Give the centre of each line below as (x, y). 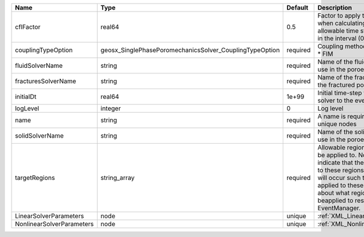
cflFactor (28, 27)
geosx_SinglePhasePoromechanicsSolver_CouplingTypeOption (190, 50)
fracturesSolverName (45, 81)
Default (298, 8)
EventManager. (339, 208)
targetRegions (35, 178)
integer (111, 108)
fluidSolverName (39, 65)
